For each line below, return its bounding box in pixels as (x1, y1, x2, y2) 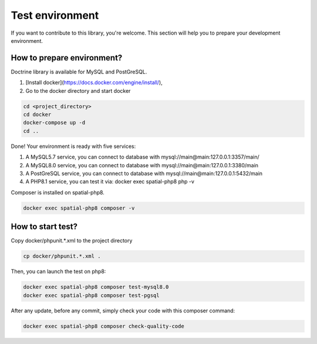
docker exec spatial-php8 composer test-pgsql (23, 292, 160, 299)
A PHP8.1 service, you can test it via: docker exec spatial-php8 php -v (25, 178, 195, 185)
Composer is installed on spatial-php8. (11, 188, 105, 196)
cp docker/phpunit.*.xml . (23, 253, 101, 259)
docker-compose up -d (23, 119, 86, 126)
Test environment (11, 9, 99, 22)
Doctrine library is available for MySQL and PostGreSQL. (11, 68, 147, 75)
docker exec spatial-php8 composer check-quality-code (23, 323, 184, 329)
